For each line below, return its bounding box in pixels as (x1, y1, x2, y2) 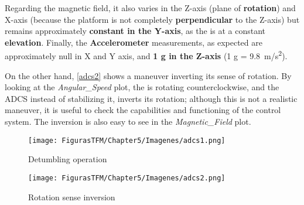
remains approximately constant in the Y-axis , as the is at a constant (5, 25, 266, 37)
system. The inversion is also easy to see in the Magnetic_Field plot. (5, 115, 251, 127)
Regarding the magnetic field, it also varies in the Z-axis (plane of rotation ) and (5, 2, 296, 13)
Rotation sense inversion (28, 190, 115, 203)
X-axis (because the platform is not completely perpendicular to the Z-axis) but (5, 13, 300, 25)
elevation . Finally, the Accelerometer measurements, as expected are (5, 36, 262, 48)
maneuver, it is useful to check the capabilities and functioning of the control (5, 104, 281, 116)
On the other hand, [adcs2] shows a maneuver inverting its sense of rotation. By (5, 69, 292, 81)
